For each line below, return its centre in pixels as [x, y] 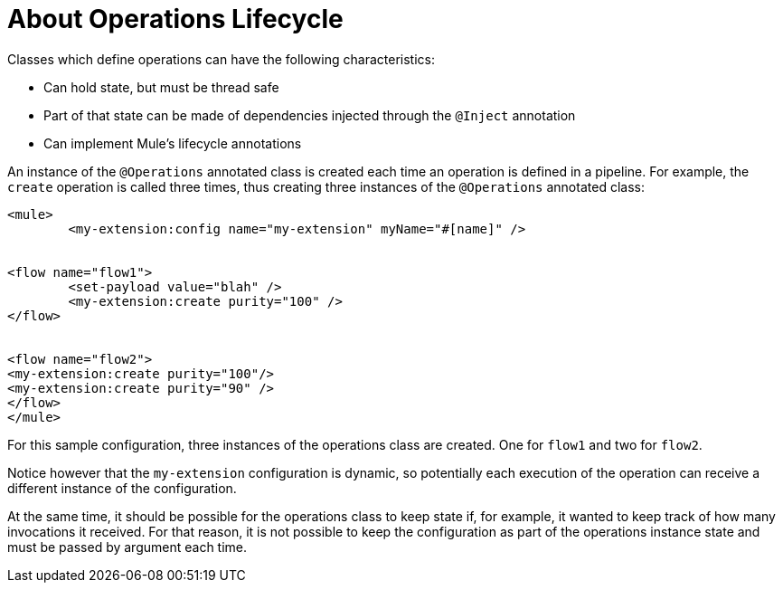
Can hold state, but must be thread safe [161, 87]
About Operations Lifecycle [175, 19]
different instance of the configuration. [122, 488]
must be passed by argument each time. [127, 547]
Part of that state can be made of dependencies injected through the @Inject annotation [310, 115]
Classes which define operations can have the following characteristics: [221, 59]
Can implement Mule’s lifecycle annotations [173, 143]
